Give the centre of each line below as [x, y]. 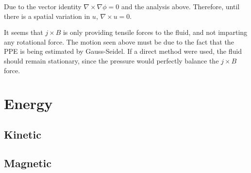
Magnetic [28, 163]
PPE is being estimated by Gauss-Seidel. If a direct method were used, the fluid [123, 51]
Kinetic [23, 134]
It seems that [24, 32]
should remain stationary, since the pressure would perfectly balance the [111, 60]
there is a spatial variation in [47, 16]
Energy [28, 103]
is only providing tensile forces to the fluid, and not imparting [155, 32]
